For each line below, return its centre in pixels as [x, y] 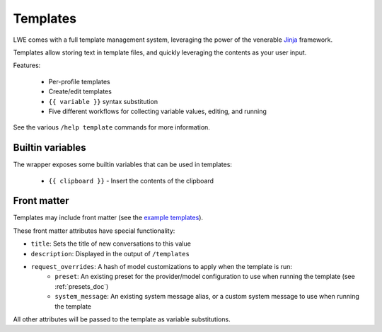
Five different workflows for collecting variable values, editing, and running [157, 111]
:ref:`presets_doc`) [82, 286]
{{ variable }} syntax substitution [103, 101]
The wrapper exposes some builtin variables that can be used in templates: [123, 165]
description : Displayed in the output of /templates [110, 253]
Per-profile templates [79, 81]
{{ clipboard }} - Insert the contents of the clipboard [131, 181]
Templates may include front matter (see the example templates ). [108, 218]
